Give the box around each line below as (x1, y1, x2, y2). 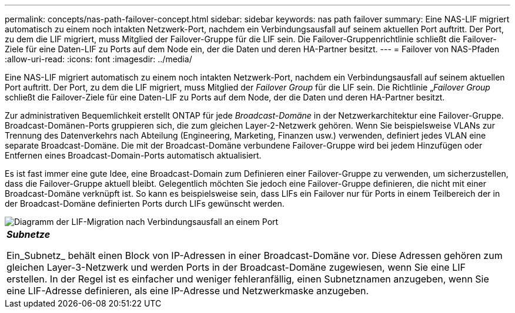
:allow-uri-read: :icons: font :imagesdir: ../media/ (5, 54, 192, 64)
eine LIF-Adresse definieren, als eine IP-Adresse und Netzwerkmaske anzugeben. (6, 285, 369, 297)
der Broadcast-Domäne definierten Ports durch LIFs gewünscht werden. (5, 198, 285, 208)
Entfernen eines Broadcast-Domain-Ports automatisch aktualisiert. (5, 150, 262, 160)
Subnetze (6, 228, 51, 240)
